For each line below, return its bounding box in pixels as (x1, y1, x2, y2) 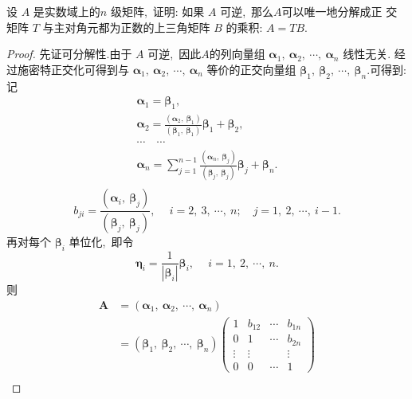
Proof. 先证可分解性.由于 (6, 45, 132, 62)
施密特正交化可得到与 (17, 61, 129, 77)
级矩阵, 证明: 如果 (110, 3, 205, 19)
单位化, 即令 (69, 233, 134, 250)
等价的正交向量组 (206, 61, 296, 77)
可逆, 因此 (147, 45, 202, 62)
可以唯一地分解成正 (281, 3, 383, 19)
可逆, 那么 (220, 3, 274, 19)
